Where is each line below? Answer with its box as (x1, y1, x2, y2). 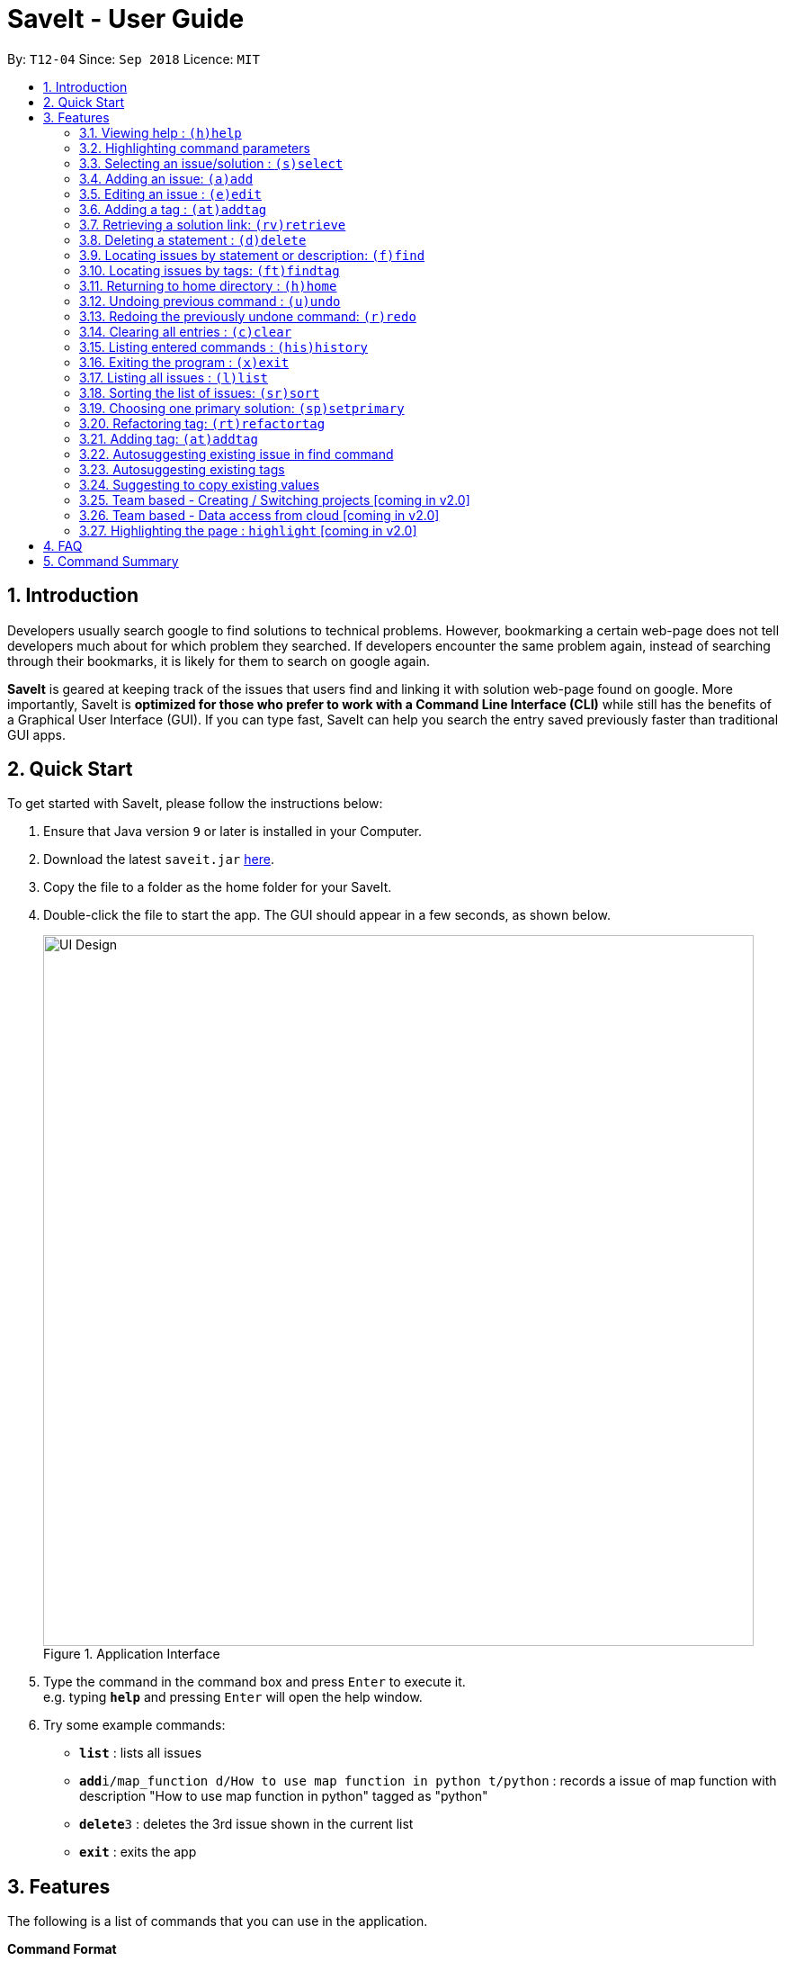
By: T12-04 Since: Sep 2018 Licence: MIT (7, 50, 260, 67)
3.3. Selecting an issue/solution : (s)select (79, 155, 344, 171)
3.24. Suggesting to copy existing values (79, 476, 320, 492)
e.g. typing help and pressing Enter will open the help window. (43, 1689, 423, 1705)
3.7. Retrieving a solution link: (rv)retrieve (79, 216, 346, 232)
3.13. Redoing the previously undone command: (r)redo (79, 308, 416, 324)
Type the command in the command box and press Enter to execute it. (43, 1674, 466, 1690)
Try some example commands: (43, 1717, 226, 1733)
